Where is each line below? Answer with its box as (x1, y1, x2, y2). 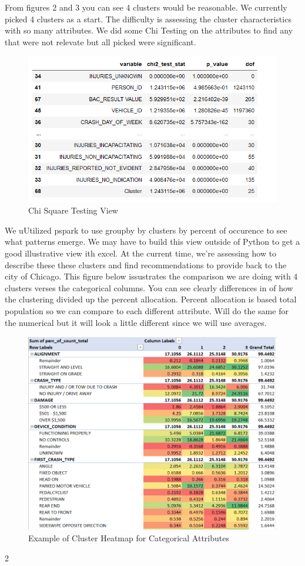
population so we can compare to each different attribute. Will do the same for (5, 305, 289, 317)
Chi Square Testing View (28, 204, 118, 217)
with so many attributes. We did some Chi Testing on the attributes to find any (5, 24, 293, 36)
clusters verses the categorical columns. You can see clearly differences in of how (5, 281, 293, 294)
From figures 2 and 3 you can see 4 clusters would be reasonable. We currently (5, 1, 287, 13)
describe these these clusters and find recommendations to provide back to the (5, 258, 287, 271)
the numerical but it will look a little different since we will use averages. (5, 316, 267, 328)
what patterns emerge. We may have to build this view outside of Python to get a (5, 235, 300, 248)
